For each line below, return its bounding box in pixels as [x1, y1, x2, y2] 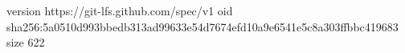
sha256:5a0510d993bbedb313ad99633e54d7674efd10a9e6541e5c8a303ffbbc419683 [6, 18, 399, 35]
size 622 [6, 34, 45, 51]
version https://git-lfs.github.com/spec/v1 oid [6, 2, 233, 18]
